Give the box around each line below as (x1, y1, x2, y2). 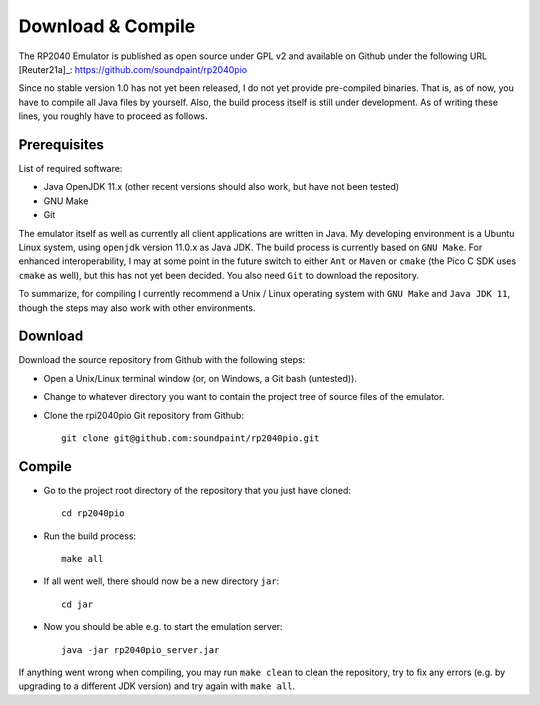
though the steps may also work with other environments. (18, 301, 256, 314)
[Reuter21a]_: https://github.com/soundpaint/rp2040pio (18, 63, 248, 75)
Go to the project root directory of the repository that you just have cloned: (43, 484, 352, 496)
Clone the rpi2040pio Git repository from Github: (43, 409, 245, 421)
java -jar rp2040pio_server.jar (61, 644, 220, 655)
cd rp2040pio (61, 508, 125, 519)
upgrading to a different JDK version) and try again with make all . (18, 680, 295, 692)
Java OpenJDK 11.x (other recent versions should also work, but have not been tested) (43, 181, 400, 193)
